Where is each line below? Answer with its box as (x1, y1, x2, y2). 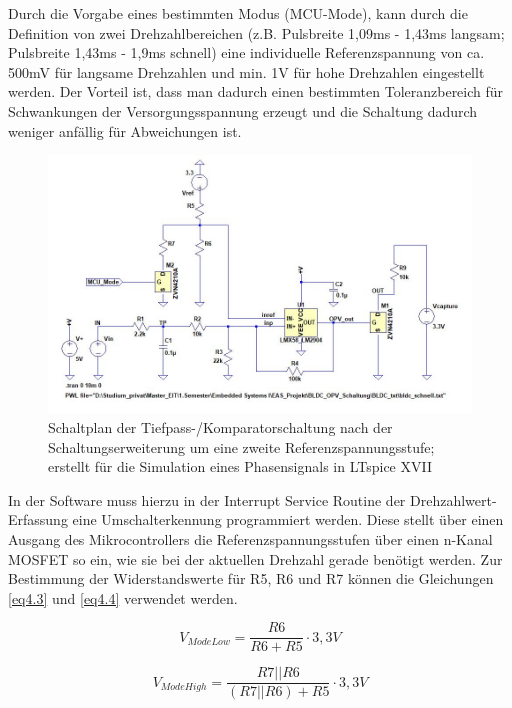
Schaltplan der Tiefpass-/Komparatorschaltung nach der (48, 417, 393, 438)
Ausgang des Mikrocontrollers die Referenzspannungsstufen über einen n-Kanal (8, 528, 493, 549)
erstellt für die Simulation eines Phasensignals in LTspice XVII (48, 456, 432, 477)
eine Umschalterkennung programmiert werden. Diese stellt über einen (72, 509, 504, 530)
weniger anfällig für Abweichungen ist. (8, 120, 242, 141)
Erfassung (8, 509, 68, 530)
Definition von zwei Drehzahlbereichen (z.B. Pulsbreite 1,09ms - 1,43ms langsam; (8, 22, 505, 43)
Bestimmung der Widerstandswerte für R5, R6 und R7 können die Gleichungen (8, 568, 494, 589)
